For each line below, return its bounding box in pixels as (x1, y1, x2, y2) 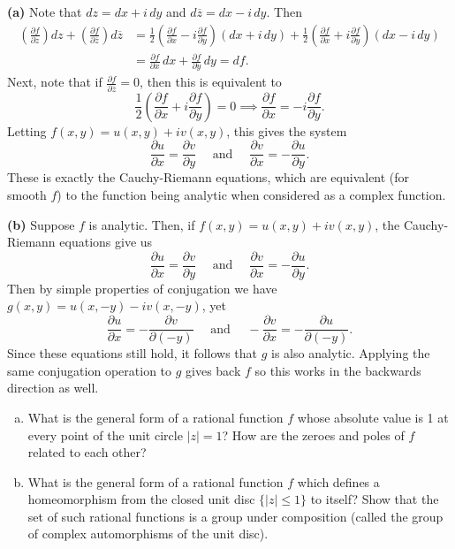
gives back (186, 361, 241, 379)
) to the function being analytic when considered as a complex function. (57, 186, 446, 204)
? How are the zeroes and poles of (222, 425, 405, 444)
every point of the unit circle (27, 425, 183, 444)
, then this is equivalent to (140, 72, 282, 91)
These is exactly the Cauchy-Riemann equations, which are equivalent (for (7, 168, 410, 187)
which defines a (297, 472, 380, 491)
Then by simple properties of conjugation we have (7, 278, 277, 297)
